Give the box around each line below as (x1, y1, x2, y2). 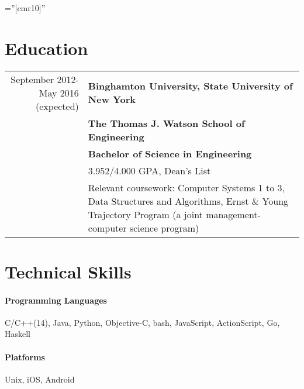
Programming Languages (5, 294, 107, 306)
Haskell (5, 328, 31, 340)
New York (88, 92, 136, 106)
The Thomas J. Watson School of (88, 116, 245, 130)
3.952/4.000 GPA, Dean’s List (88, 163, 211, 177)
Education (5, 36, 88, 60)
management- (206, 207, 261, 221)
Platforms (5, 350, 45, 363)
